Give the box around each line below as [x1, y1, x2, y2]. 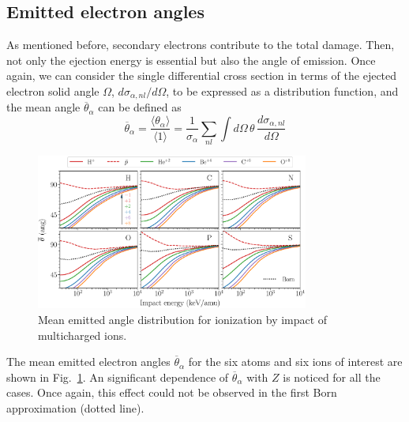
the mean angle [6, 99, 81, 115]
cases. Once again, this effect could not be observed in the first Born [6, 384, 337, 401]
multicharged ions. [38, 326, 127, 343]
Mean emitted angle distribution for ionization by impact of [38, 311, 328, 327]
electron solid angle [6, 82, 99, 99]
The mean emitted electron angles [6, 353, 171, 370]
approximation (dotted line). [6, 399, 144, 416]
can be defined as [98, 99, 182, 115]
